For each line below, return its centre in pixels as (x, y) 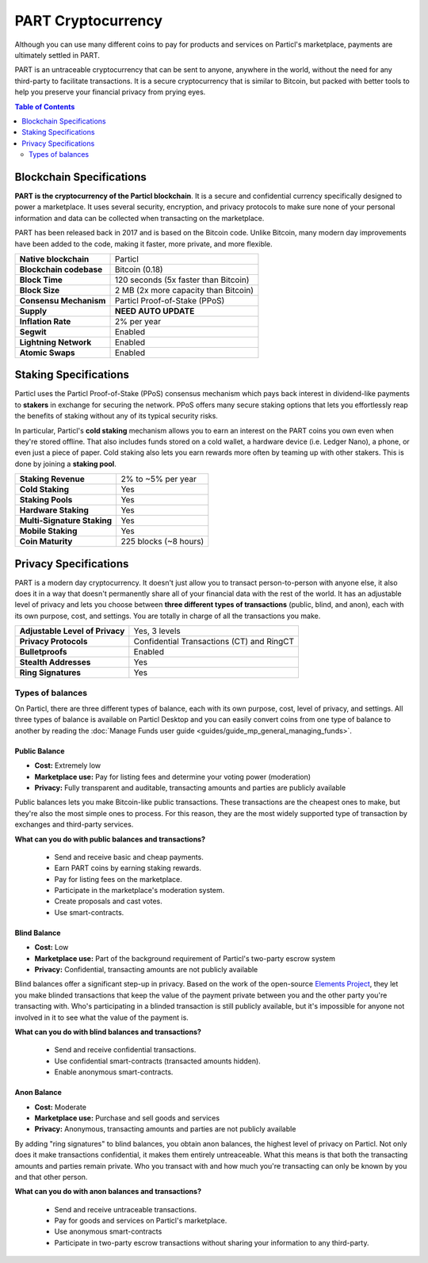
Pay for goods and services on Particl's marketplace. (141, 1221)
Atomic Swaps (47, 353)
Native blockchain (54, 259)
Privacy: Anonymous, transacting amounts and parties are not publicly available (165, 1129)
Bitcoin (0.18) (139, 269)
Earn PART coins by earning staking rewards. (128, 868)
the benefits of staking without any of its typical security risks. (116, 416)
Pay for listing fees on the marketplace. (118, 879)
